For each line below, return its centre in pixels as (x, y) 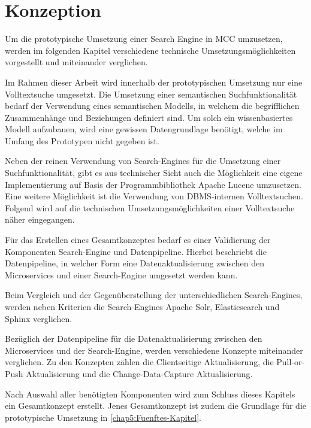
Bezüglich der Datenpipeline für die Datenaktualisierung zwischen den (134, 339)
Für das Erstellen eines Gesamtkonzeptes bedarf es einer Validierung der (138, 240)
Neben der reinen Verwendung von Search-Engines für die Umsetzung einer (143, 161)
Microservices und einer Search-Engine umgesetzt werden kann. (121, 274)
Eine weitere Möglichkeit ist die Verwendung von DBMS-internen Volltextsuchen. (154, 196)
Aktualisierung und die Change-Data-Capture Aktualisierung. (139, 373)
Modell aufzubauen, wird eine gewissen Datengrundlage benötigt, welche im (144, 129)
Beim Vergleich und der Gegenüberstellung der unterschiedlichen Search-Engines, (154, 295)
